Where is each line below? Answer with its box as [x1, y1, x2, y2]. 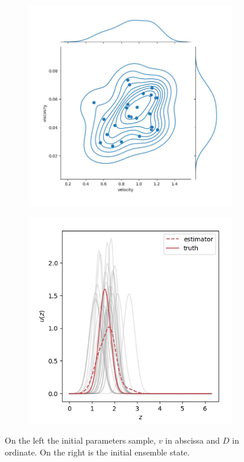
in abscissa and [165, 434, 220, 447]
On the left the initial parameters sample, [5, 434, 156, 447]
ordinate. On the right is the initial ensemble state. [5, 445, 190, 458]
